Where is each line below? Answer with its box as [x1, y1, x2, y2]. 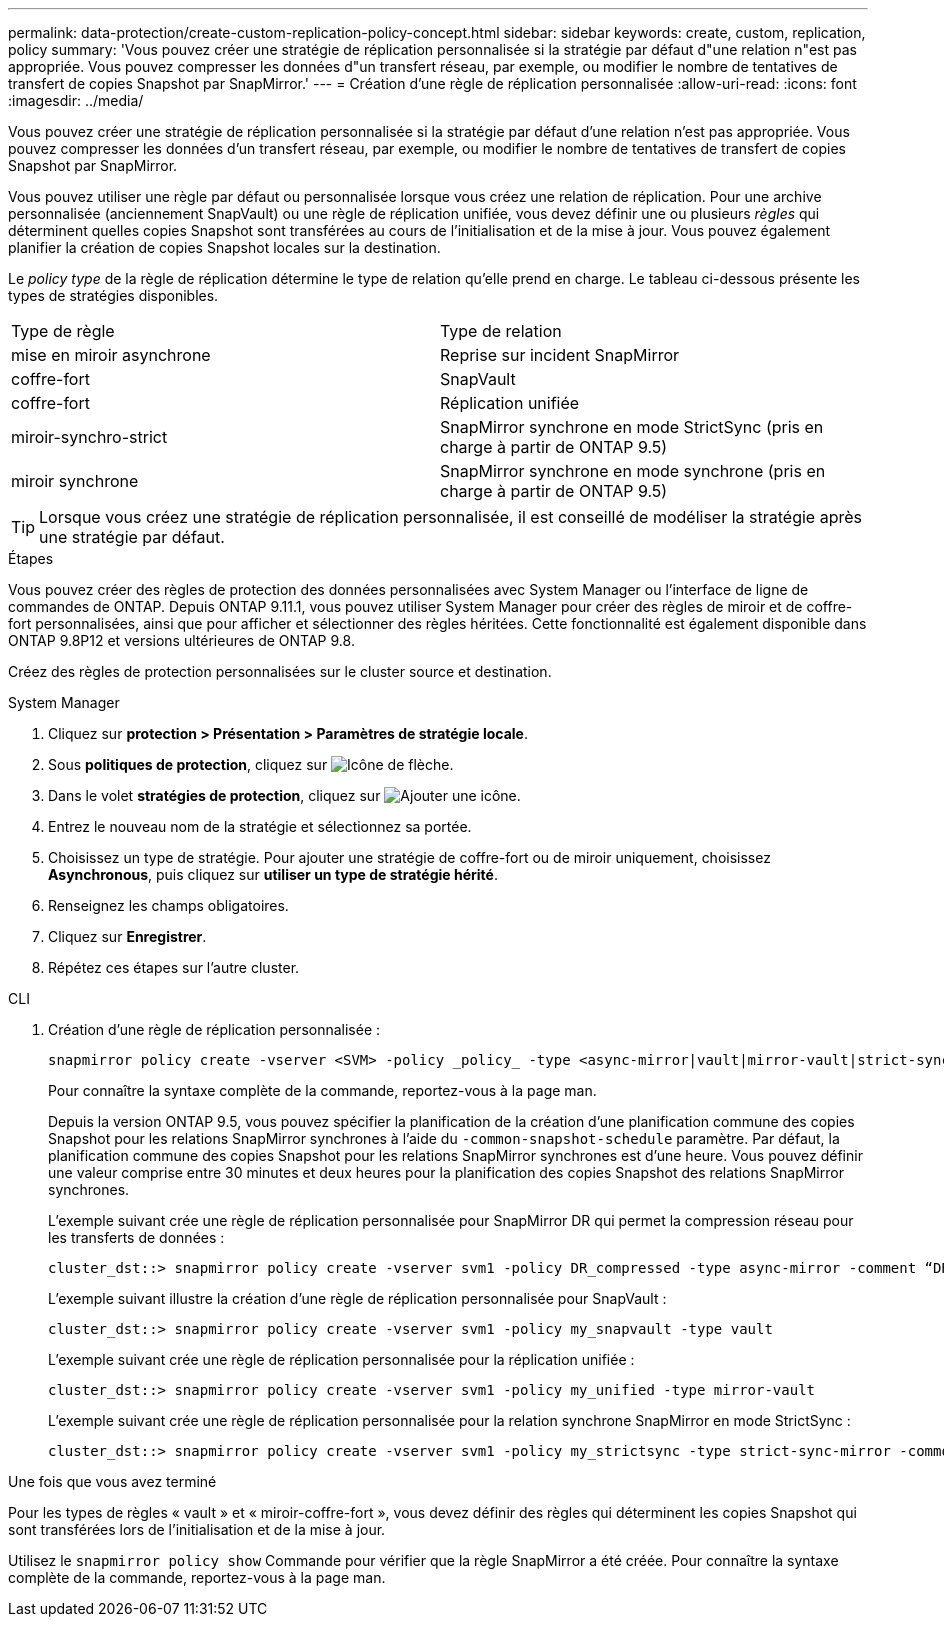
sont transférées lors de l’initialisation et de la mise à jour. [8, 1521, 386, 1538]
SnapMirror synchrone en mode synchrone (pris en [440, 461, 826, 481]
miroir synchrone [11, 471, 139, 491]
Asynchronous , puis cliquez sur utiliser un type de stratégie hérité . [48, 866, 498, 883]
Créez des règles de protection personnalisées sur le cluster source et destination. [8, 663, 552, 680]
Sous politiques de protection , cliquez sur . [48, 756, 454, 773]
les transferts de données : [48, 1229, 225, 1246]
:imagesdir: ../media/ [8, 92, 144, 109]
